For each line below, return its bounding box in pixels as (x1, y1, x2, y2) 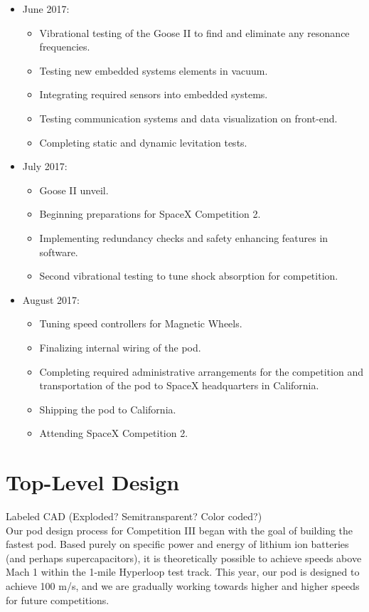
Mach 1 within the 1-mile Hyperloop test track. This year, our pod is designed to (6, 564, 360, 579)
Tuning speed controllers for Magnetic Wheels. (39, 316, 242, 331)
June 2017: (22, 1, 70, 16)
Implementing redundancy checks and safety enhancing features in (39, 230, 328, 245)
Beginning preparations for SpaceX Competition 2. (39, 206, 261, 221)
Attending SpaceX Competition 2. (39, 426, 188, 440)
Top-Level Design (6, 468, 180, 497)
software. (39, 244, 78, 259)
